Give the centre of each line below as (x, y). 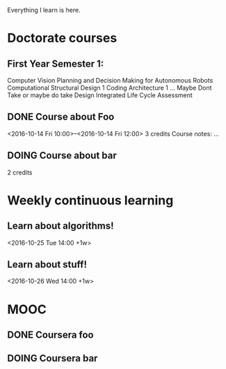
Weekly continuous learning (90, 200)
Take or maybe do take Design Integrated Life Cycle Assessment (100, 95)
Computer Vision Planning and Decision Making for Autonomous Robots (110, 80)
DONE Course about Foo (61, 117)
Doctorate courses (62, 38)
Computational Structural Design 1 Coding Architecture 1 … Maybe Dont (110, 88)
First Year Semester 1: (56, 64)
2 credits (20, 172)
